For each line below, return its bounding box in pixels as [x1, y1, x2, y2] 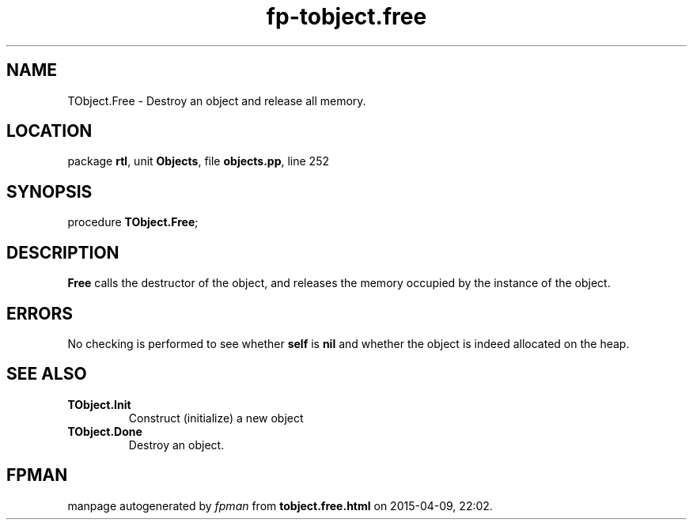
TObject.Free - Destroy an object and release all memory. [67, 93, 366, 108]
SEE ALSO [6, 364, 87, 384]
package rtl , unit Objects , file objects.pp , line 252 [67, 154, 329, 168]
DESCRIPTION [6, 242, 119, 263]
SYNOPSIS [6, 181, 93, 202]
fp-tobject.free [266, 3, 427, 30]
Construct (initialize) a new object [128, 411, 304, 425]
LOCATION [6, 121, 93, 142]
